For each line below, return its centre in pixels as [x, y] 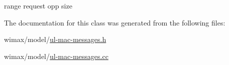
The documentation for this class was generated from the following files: [115, 22]
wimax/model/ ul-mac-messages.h [55, 39]
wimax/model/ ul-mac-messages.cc [56, 56]
